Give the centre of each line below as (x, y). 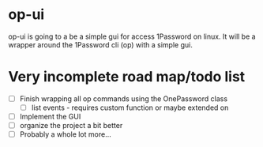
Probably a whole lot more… (66, 134)
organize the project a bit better (71, 126)
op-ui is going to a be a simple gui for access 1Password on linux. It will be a (132, 36)
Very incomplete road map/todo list (127, 77)
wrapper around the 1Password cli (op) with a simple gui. (101, 44)
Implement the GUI (50, 117)
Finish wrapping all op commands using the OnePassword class (123, 98)
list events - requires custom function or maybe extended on (130, 107)
